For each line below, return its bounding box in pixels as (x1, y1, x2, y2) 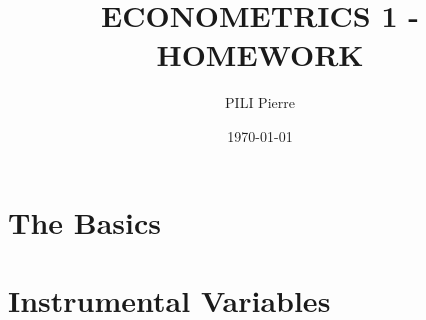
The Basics (8, 201, 161, 242)
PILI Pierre (225, 92, 295, 113)
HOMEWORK (156, 34, 364, 75)
